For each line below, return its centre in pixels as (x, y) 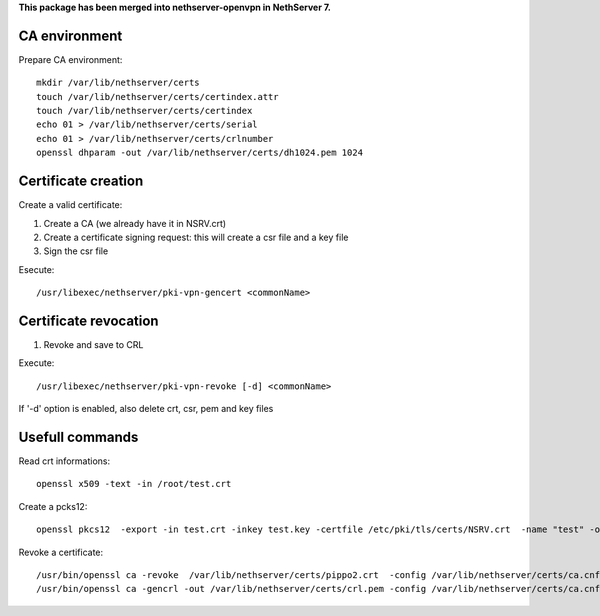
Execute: (36, 363)
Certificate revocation (88, 320)
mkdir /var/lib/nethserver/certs (118, 83)
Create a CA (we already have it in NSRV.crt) (135, 223)
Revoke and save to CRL (93, 345)
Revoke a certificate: (61, 552)
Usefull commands (78, 437)
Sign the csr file (76, 251)
